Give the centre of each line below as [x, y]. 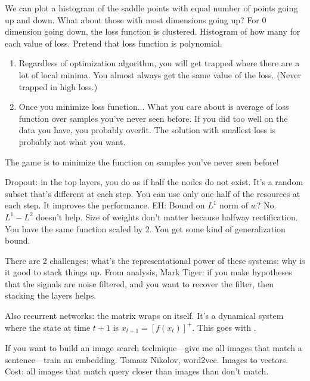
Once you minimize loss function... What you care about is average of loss [154, 107]
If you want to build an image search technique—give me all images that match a [154, 348]
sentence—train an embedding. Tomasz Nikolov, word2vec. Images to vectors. [147, 359]
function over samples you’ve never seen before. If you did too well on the [153, 118]
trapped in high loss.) [58, 86]
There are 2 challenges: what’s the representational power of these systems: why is [155, 260]
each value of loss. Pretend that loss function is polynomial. [114, 43]
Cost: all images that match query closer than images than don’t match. [137, 371]
